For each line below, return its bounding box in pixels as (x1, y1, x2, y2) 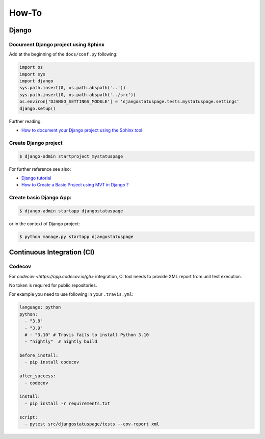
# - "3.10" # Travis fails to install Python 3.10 (25, 332, 149, 337)
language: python (19, 305, 61, 310)
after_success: (19, 373, 56, 379)
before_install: (19, 353, 59, 358)
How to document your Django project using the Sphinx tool (21, 128, 142, 133)
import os (19, 64, 43, 70)
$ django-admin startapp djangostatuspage (19, 208, 123, 213)
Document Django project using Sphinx (9, 41, 105, 48)
